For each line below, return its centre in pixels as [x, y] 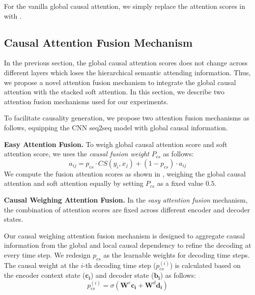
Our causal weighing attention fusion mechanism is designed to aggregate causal [125, 235]
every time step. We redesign [47, 254]
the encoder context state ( [45, 275]
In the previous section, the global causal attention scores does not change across [126, 63]
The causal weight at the [41, 265]
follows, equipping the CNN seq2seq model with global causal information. [116, 127]
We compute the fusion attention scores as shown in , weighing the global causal [125, 173]
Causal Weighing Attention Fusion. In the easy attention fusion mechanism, [126, 199]
